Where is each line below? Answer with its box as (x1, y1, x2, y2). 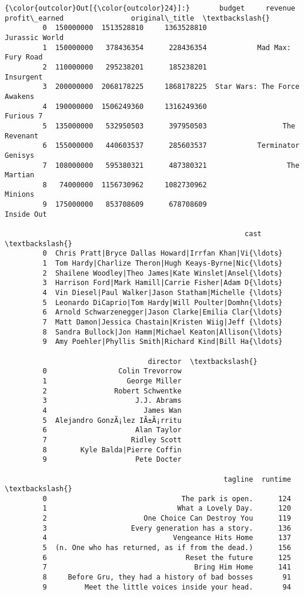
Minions (5, 190, 35, 199)
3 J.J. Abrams (42, 396, 182, 405)
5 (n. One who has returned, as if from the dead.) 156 (42, 544, 291, 552)
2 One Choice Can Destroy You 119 (42, 514, 291, 523)
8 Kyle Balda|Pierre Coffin (42, 445, 182, 454)
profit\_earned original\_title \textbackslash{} (5, 14, 270, 22)
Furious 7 (5, 112, 43, 121)
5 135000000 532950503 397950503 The (42, 121, 295, 130)
